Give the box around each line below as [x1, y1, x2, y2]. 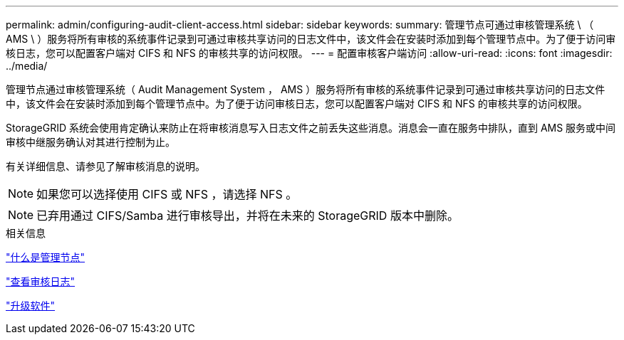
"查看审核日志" [6, 275, 76, 287]
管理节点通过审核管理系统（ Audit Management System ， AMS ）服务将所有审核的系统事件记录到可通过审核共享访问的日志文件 [6, 83, 605, 95]
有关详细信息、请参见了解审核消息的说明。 [6, 160, 205, 172]
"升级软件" [6, 299, 56, 312]
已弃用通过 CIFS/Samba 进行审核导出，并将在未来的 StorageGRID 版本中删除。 [36, 208, 459, 223]
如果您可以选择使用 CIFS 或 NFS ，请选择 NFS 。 [36, 187, 298, 201]
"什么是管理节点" [6, 251, 85, 263]
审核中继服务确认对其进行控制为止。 [6, 136, 175, 148]
